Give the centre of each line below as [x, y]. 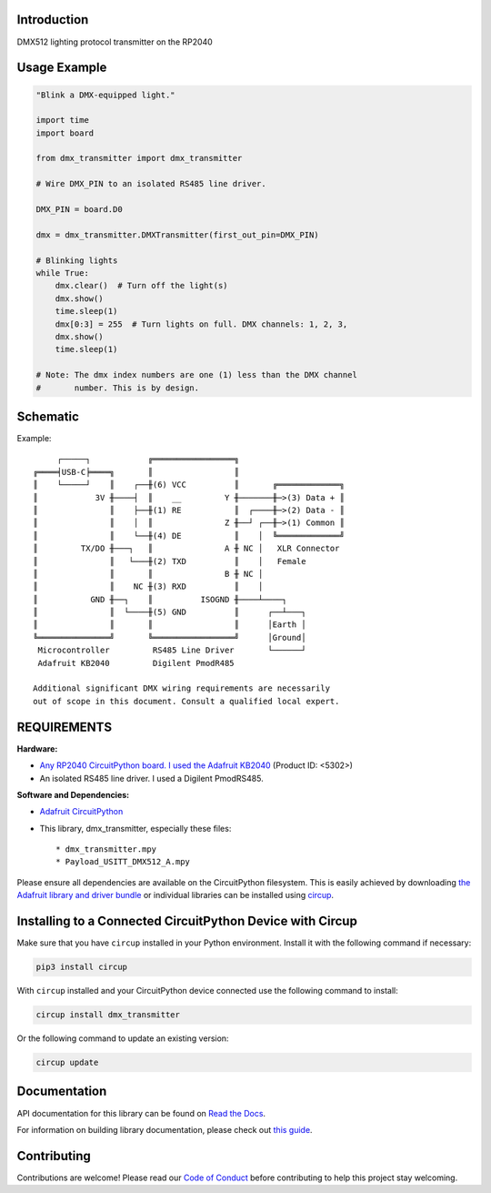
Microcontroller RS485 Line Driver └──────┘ [172, 650]
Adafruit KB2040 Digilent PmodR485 [136, 663]
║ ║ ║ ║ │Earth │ [170, 625]
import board [65, 133]
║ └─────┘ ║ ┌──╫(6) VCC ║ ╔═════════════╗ [189, 485]
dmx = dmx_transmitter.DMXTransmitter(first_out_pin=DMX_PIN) [177, 235]
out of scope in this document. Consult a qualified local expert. [186, 701]
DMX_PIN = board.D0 [79, 210]
